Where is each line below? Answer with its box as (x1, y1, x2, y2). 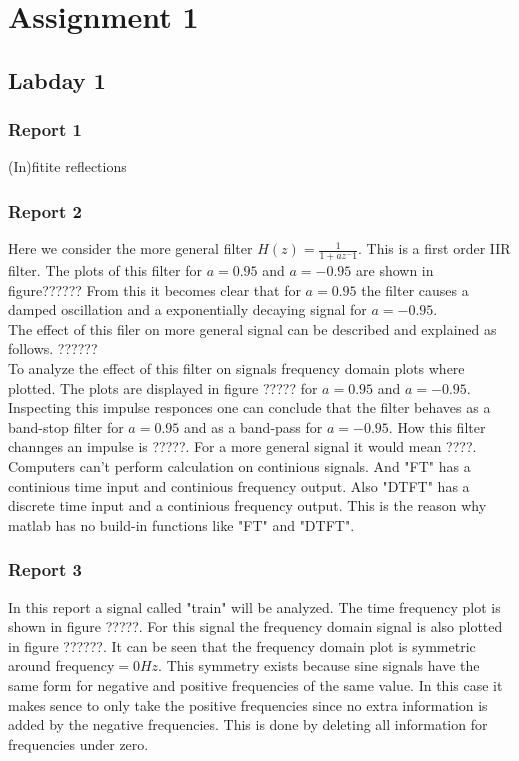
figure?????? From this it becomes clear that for (8, 279, 301, 300)
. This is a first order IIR (358, 238, 511, 259)
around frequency (8, 655, 115, 676)
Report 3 (8, 557, 82, 582)
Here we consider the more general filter (8, 238, 253, 259)
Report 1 (8, 117, 82, 142)
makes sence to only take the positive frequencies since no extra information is (8, 694, 488, 715)
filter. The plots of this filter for (8, 260, 202, 281)
